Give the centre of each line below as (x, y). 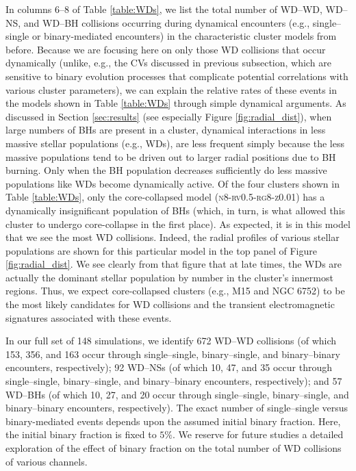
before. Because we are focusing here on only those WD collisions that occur (166, 49)
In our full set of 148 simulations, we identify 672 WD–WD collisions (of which (171, 341)
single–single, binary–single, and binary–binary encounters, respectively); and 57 (174, 381)
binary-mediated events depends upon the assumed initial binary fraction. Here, (173, 421)
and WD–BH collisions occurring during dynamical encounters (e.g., (167, 22)
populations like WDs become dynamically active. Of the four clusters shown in (173, 183)
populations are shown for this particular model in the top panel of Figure (161, 250)
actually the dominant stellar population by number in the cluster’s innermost (169, 277)
